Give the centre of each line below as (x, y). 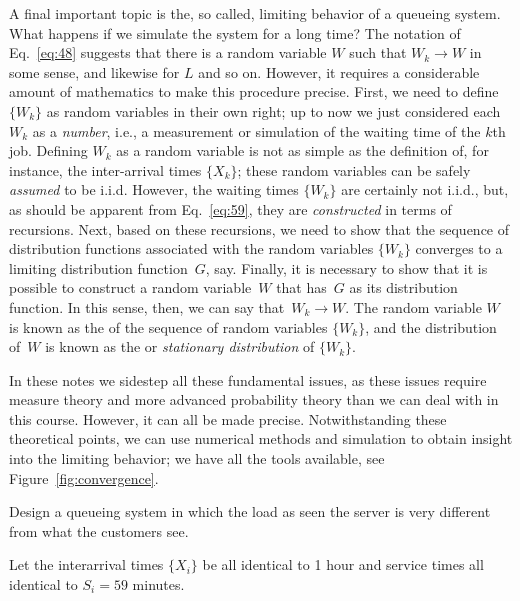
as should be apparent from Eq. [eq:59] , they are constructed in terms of (230, 208)
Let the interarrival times (86, 564)
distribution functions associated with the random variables (191, 248)
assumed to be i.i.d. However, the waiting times (154, 189)
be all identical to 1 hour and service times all (343, 564)
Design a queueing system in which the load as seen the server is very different (250, 511)
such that (378, 52)
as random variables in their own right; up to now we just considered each (273, 110)
